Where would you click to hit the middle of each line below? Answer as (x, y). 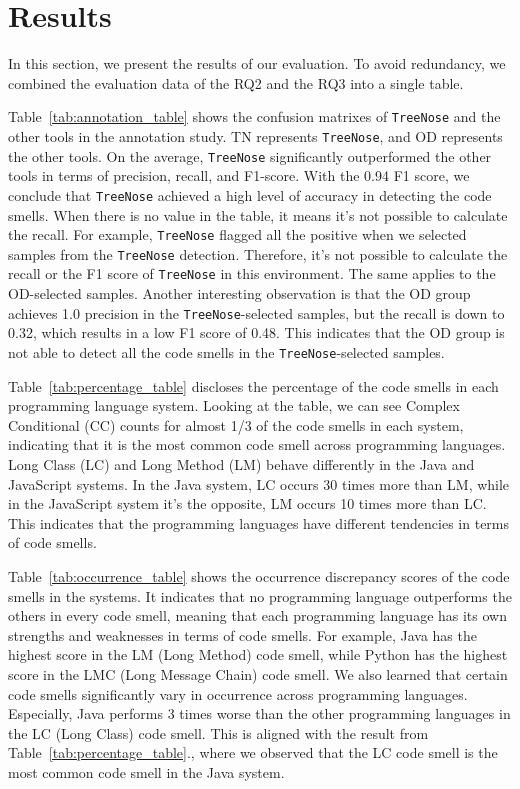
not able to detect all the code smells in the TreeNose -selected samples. (226, 351)
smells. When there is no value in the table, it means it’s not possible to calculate (258, 214)
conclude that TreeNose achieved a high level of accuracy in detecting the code (250, 194)
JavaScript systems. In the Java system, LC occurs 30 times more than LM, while (259, 483)
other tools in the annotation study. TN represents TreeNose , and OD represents (255, 135)
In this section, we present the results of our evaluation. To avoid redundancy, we (257, 63)
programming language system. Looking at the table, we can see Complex (234, 405)
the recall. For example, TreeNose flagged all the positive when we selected (237, 234)
